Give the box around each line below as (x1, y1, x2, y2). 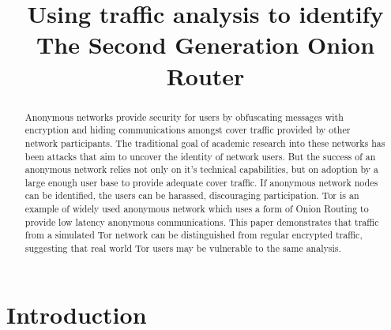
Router (166, 59, 245, 92)
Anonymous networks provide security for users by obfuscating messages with (24, 110, 344, 123)
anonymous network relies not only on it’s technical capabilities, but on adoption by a (24, 163, 379, 176)
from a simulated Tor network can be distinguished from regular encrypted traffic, (24, 228, 363, 242)
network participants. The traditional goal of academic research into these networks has (24, 136, 385, 149)
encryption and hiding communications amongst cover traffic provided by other (24, 123, 351, 137)
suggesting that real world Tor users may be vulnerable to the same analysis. (24, 242, 341, 255)
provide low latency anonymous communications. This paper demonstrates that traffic (24, 215, 379, 228)
